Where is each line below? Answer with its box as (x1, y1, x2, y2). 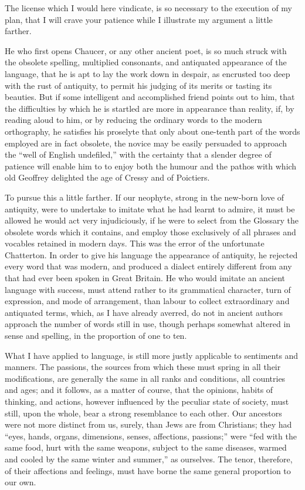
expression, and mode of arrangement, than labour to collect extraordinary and (5, 295, 290, 307)
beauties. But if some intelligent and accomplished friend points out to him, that (5, 91, 295, 103)
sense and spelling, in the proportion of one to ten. (5, 329, 187, 342)
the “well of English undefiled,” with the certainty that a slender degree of (5, 148, 272, 161)
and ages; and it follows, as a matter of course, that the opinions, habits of (5, 384, 273, 396)
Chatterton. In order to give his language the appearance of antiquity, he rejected (5, 248, 298, 261)
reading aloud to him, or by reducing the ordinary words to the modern (5, 114, 262, 126)
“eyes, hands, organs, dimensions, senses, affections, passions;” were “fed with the (5, 429, 297, 442)
